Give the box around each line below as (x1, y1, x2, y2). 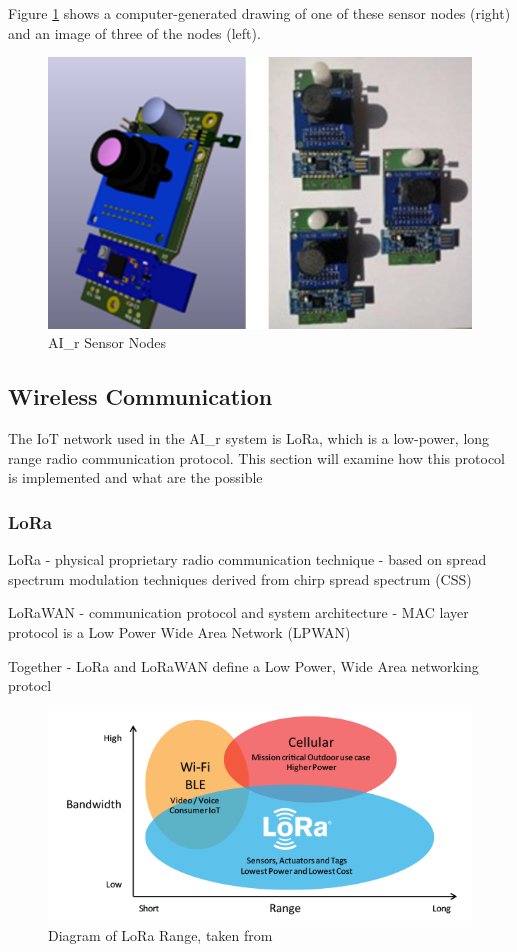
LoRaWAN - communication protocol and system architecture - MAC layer (8, 602, 469, 623)
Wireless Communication (8, 381, 273, 412)
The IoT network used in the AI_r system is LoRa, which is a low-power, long (8, 428, 490, 449)
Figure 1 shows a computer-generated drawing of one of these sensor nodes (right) (8, 3, 511, 23)
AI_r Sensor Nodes (48, 332, 167, 353)
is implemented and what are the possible (8, 467, 263, 488)
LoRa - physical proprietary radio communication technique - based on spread (8, 549, 487, 570)
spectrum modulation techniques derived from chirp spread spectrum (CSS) (8, 568, 472, 589)
